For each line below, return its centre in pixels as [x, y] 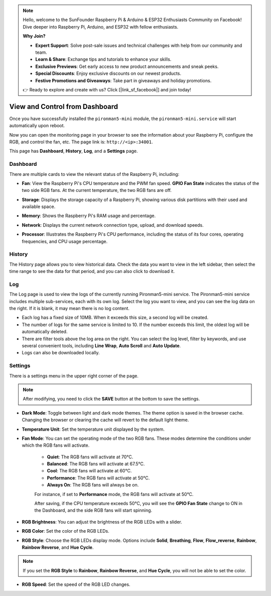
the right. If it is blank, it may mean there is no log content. [70, 309]
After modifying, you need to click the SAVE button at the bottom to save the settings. [111, 399]
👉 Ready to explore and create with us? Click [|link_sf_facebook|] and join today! [107, 89]
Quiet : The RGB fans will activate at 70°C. [90, 457]
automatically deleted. [45, 332]
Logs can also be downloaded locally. [61, 353]
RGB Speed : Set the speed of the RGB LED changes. [76, 584]
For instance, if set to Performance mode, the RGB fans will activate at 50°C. [114, 494]
